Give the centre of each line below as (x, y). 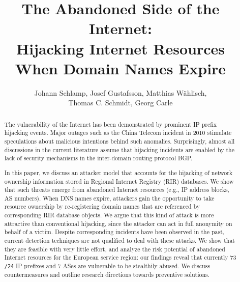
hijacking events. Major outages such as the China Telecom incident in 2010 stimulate (118, 133)
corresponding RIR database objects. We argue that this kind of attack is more (109, 215)
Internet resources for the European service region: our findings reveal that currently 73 (120, 257)
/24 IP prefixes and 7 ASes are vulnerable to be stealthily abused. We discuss (107, 266)
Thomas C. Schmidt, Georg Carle (121, 103)
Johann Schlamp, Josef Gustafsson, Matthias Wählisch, (121, 92)
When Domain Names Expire (121, 68)
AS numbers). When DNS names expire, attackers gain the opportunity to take (109, 198)
